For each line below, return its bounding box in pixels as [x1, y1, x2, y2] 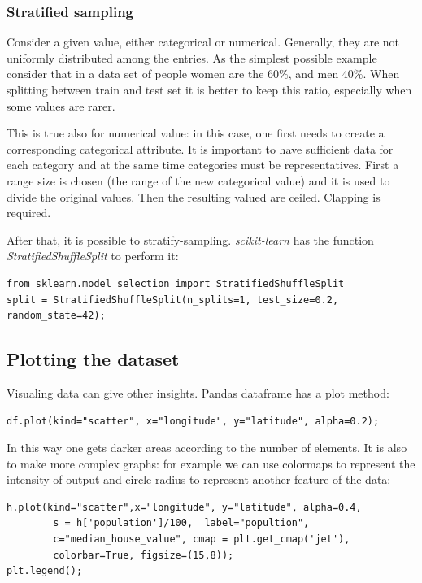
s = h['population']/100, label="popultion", [53, 517, 310, 529]
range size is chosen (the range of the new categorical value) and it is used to [7, 172, 390, 189]
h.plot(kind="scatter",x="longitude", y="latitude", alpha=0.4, [7, 501, 362, 513]
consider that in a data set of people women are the [7, 65, 264, 82]
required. [7, 204, 51, 221]
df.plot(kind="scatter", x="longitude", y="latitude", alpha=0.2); [7, 415, 380, 427]
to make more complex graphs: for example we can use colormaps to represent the [7, 455, 415, 472]
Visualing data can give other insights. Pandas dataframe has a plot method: [7, 384, 389, 401]
